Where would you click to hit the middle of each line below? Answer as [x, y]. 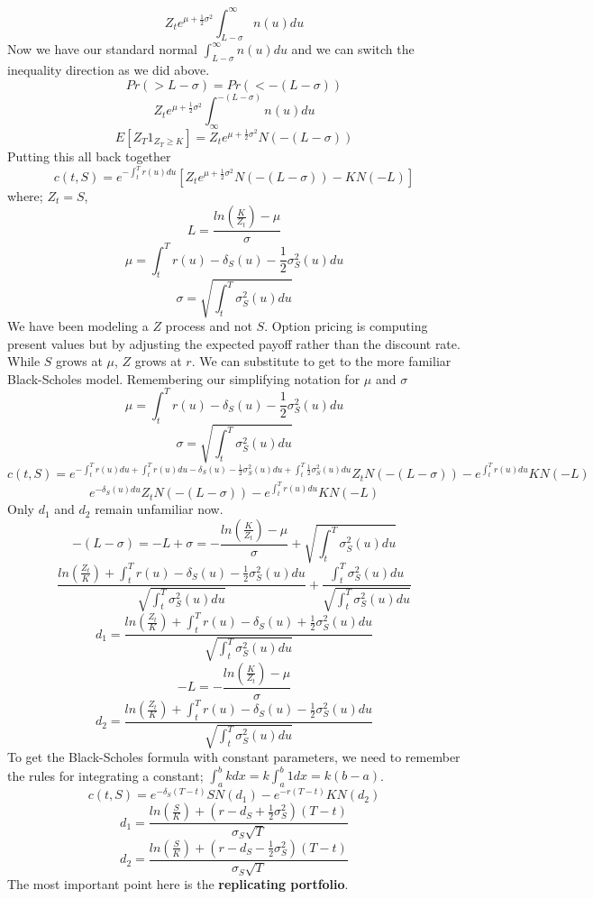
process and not [209, 326]
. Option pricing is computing [346, 326]
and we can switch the [353, 49]
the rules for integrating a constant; [105, 775]
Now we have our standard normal [102, 49]
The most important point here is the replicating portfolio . [178, 884]
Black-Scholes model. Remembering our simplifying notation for [184, 378]
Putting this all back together [89, 156]
